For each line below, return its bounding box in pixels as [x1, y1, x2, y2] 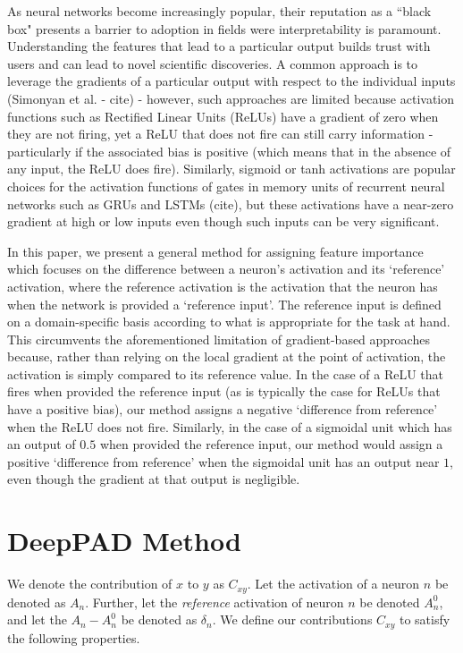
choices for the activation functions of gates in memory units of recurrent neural [7, 176, 445, 195]
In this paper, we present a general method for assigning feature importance [7, 242, 424, 260]
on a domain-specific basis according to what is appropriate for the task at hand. [7, 312, 450, 331]
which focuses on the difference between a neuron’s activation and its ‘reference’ [7, 259, 445, 278]
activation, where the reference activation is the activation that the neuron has [7, 276, 438, 295]
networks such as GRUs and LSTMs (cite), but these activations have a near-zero [7, 194, 454, 213]
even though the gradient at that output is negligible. [7, 470, 300, 488]
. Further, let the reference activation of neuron [85, 592, 344, 611]
